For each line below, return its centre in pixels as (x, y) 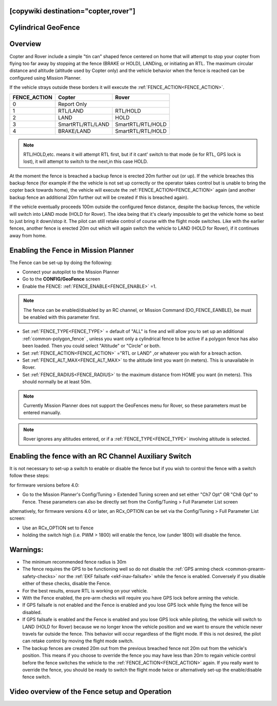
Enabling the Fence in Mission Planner (72, 250)
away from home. (28, 235)
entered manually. (42, 413)
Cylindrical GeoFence (45, 27)
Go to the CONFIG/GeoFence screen (61, 279)
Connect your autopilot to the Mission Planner (71, 272)
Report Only (73, 104)
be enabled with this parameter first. (62, 317)
